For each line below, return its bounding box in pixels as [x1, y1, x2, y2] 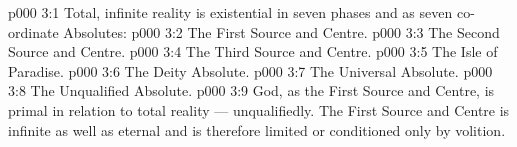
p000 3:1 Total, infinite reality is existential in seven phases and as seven [8, 2, 453, 22]
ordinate [8, 21, 59, 42]
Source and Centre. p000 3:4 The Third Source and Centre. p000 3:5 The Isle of [8, 41, 498, 62]
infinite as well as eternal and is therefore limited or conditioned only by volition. [8, 119, 506, 140]
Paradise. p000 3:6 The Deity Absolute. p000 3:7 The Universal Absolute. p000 [8, 60, 493, 81]
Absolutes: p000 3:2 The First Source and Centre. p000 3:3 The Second [63, 21, 500, 42]
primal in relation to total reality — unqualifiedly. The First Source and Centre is [8, 99, 510, 120]
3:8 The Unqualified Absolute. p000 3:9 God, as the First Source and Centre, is [8, 80, 495, 101]
